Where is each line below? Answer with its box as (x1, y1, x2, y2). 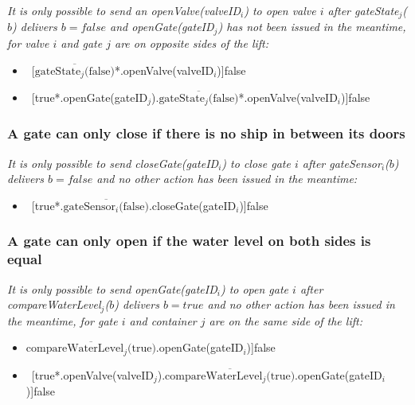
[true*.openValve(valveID (31, 366, 154, 383)
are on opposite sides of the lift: (114, 34, 269, 51)
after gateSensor (302, 154, 382, 171)
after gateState (327, 2, 399, 18)
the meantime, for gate (7, 312, 118, 329)
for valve (7, 34, 49, 51)
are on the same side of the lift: (209, 312, 362, 329)
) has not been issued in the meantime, (217, 18, 406, 35)
